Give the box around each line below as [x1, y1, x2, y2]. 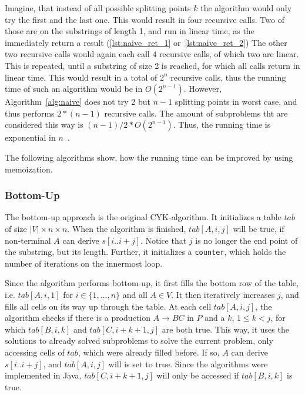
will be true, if [233, 222, 284, 234]
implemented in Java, [5, 369, 82, 381]
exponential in [5, 131, 56, 144]
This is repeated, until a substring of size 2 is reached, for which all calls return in [5, 59, 300, 71]
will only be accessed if [156, 369, 239, 381]
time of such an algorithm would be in [5, 82, 143, 95]
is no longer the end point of [195, 234, 298, 246]
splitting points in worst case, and [175, 95, 297, 108]
